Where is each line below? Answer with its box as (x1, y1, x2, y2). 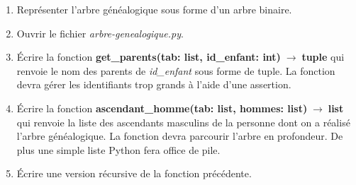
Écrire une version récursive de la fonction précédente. (16, 166, 252, 181)
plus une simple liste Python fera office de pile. (16, 142, 221, 157)
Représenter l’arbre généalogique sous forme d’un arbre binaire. (16, 2, 292, 16)
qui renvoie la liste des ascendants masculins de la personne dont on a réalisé (16, 114, 350, 129)
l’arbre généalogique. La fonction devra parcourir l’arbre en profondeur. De (16, 129, 343, 143)
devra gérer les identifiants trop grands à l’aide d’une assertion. (16, 77, 291, 92)
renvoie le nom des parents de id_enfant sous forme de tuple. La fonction (16, 63, 335, 78)
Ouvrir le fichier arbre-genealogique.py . (16, 25, 184, 40)
